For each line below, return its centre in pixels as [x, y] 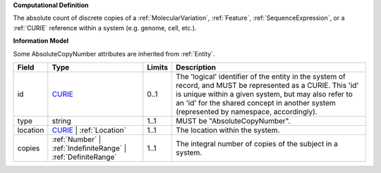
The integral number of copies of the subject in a [257, 143]
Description [196, 67]
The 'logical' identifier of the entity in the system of [261, 76]
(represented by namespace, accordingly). [247, 111]
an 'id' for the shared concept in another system [256, 103]
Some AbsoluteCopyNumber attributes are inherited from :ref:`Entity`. [114, 53]
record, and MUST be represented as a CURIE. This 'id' [267, 85]
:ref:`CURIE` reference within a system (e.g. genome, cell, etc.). [105, 27]
